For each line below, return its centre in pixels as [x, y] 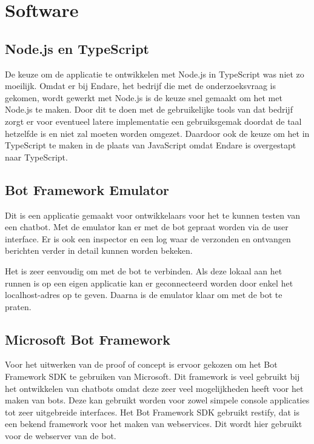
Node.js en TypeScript [77, 48]
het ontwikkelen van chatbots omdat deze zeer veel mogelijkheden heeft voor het [154, 388]
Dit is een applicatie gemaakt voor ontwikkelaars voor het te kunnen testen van [153, 215]
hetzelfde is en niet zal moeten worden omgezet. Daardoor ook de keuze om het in [157, 133]
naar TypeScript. [36, 157]
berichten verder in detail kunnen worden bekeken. [99, 250]
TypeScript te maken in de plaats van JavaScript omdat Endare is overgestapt [151, 145]
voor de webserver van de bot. [61, 436]
